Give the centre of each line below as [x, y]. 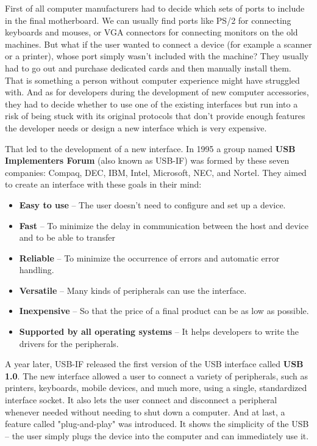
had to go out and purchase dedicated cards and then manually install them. [148, 68]
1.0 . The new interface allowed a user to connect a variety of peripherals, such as [157, 375]
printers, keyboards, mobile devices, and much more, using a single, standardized [156, 388]
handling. [37, 270]
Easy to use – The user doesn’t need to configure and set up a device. [152, 204]
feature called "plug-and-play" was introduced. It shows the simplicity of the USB [157, 424]
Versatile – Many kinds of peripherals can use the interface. [133, 290]
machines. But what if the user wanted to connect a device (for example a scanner [158, 44]
